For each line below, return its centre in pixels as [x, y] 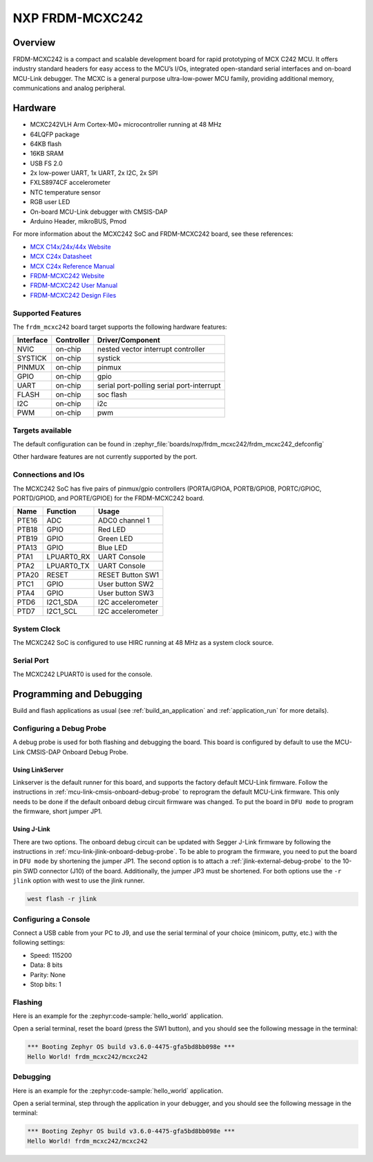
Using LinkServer [38, 770]
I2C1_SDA [63, 602]
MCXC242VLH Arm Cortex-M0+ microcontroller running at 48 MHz [126, 125]
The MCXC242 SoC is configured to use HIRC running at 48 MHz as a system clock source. [143, 643]
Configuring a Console [51, 919]
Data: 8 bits [46, 965]
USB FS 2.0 [46, 163]
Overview [34, 43]
